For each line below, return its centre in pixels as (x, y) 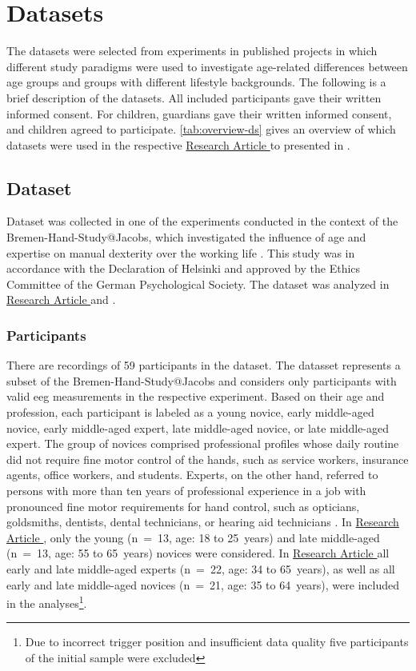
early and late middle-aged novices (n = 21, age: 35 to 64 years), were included (203, 584)
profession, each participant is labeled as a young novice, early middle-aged (190, 412)
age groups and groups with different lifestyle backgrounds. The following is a (196, 82)
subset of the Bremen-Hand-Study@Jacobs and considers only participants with (202, 380)
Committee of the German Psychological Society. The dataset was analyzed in (198, 284)
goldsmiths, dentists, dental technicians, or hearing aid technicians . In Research (203, 522)
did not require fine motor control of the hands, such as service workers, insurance (208, 459)
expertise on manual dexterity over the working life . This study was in (181, 252)
